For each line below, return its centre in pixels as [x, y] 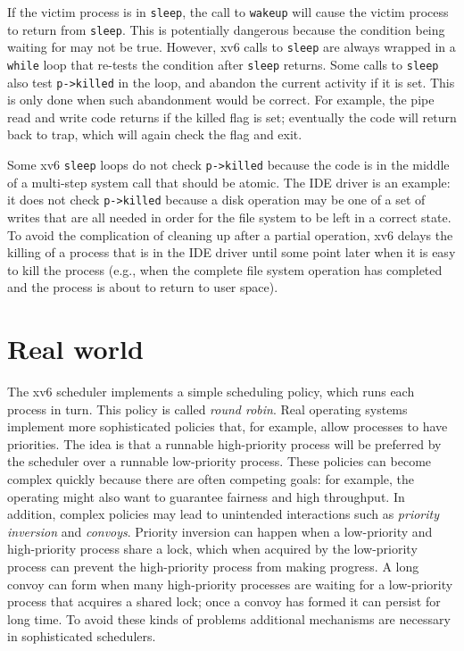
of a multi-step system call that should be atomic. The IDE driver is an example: [229, 182]
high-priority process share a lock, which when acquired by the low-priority [212, 549]
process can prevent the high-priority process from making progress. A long [213, 566]
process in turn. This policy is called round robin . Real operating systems [207, 409]
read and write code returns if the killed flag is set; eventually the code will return [232, 117]
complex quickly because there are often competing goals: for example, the [211, 479]
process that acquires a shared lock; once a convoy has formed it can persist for [224, 601]
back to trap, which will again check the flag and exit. [155, 134]
